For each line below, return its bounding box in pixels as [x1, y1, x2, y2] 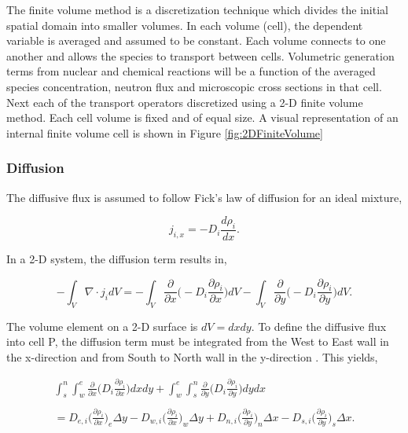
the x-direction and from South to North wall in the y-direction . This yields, [6, 348, 378, 365]
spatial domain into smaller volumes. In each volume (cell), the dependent [6, 17, 363, 33]
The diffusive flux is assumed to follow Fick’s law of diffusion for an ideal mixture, [6, 189, 402, 205]
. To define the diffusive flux [251, 317, 387, 334]
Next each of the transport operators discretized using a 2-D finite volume [6, 94, 363, 110]
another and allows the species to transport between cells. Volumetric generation [6, 47, 395, 64]
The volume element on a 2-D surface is [6, 317, 198, 334]
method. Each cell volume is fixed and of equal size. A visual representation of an [6, 109, 399, 126]
